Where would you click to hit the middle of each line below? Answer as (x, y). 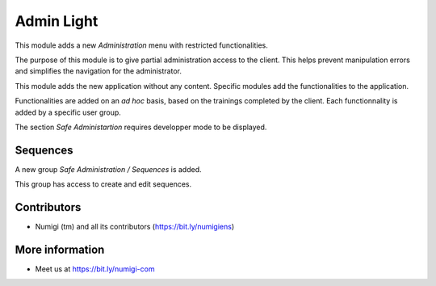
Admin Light (57, 21)
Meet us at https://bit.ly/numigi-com (95, 269)
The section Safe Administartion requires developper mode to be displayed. (141, 127)
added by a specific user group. (68, 112)
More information (60, 249)
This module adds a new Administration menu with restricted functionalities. (141, 45)
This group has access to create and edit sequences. (103, 184)
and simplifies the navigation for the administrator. (98, 71)
